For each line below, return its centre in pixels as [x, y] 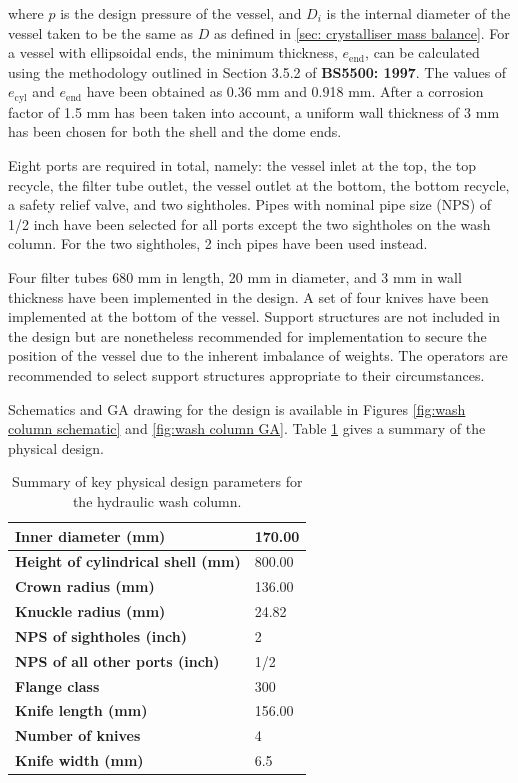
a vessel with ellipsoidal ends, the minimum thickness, [173, 52]
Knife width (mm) [79, 760]
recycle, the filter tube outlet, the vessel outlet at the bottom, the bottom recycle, [259, 184]
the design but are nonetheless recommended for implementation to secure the [247, 335]
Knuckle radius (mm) [90, 611]
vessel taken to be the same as [100, 32]
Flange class [57, 685]
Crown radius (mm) [85, 586]
